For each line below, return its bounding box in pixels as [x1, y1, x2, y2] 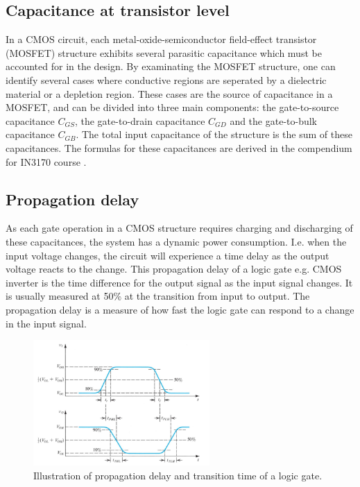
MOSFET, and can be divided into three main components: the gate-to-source [6, 100, 339, 114]
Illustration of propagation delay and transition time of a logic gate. [33, 468, 323, 482]
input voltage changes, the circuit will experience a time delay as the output [6, 248, 329, 262]
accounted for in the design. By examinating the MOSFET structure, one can [6, 59, 336, 74]
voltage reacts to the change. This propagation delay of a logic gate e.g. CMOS [6, 262, 342, 276]
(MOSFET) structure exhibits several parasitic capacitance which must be [6, 45, 322, 60]
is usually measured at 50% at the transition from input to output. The [6, 289, 310, 303]
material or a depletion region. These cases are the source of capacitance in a [6, 86, 333, 101]
